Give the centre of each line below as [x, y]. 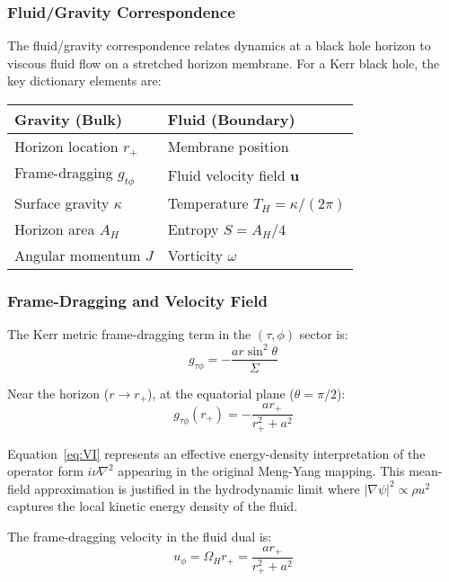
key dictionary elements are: [84, 81]
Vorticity [195, 255]
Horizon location [66, 146]
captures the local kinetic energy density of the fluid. [153, 506]
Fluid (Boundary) [231, 119]
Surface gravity [62, 203]
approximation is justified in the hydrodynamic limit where [197, 488]
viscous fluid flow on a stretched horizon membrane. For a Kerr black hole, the [224, 63]
